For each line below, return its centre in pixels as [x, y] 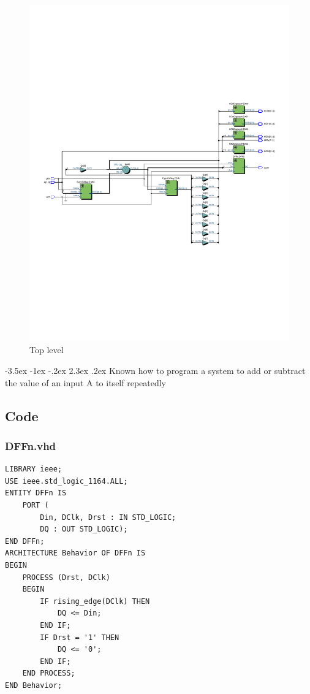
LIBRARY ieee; [34, 469]
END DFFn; [25, 541]
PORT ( [36, 505]
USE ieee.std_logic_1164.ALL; [66, 481]
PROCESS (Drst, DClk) [66, 577]
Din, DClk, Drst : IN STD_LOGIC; [108, 517]
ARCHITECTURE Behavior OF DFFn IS [75, 553]
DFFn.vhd [31, 445]
